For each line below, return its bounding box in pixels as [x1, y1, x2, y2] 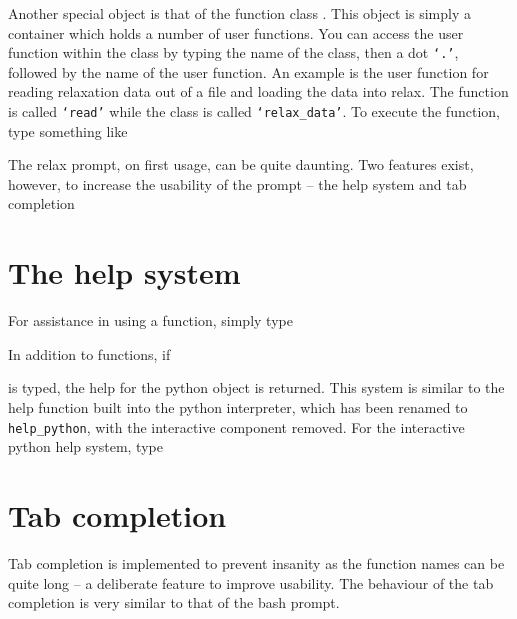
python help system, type [8, 436, 163, 457]
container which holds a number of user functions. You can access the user [8, 22, 464, 43]
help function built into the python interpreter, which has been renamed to [8, 396, 468, 417]
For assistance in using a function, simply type [8, 310, 293, 331]
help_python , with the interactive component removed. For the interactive [8, 416, 465, 437]
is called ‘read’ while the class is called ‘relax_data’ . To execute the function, [8, 101, 500, 122]
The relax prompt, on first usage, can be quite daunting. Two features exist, [8, 154, 474, 175]
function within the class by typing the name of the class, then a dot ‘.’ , [8, 42, 459, 63]
